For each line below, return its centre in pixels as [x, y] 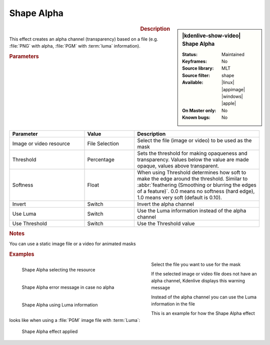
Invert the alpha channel [166, 204]
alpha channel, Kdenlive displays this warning [198, 281]
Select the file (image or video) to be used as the [194, 140]
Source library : [198, 68]
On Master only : [199, 110]
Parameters [24, 56]
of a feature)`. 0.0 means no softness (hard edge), [196, 191]
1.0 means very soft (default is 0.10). [179, 197]
